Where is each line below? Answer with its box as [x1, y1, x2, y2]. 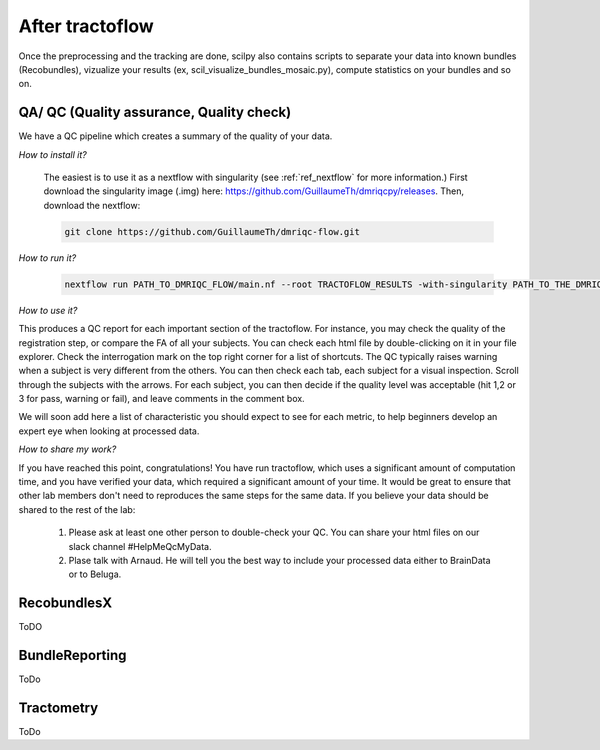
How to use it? [18, 304, 78, 316]
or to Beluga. [68, 568, 122, 580]
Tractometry [18, 700, 99, 716]
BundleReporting [18, 647, 127, 664]
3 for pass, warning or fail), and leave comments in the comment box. [18, 393, 305, 405]
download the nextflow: [43, 199, 141, 211]
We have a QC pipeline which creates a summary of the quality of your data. [18, 130, 333, 142]
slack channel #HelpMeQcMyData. [68, 540, 212, 552]
